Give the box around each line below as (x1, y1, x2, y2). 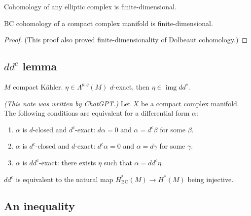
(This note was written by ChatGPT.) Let (4, 98, 131, 108)
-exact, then (113, 81, 150, 92)
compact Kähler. (13, 81, 63, 92)
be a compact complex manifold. (141, 98, 239, 108)
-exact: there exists (39, 157, 96, 167)
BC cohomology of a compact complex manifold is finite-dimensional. (4, 18, 213, 28)
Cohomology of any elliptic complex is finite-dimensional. (4, 1, 177, 11)
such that (104, 157, 132, 167)
